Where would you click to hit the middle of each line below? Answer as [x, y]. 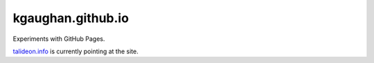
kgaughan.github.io [71, 18]
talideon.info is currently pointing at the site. [75, 51]
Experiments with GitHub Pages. [59, 39]
